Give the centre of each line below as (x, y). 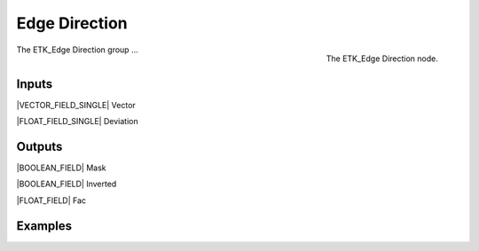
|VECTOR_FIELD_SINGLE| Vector (76, 105)
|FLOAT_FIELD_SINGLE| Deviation (77, 122)
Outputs (39, 146)
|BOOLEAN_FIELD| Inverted (67, 184)
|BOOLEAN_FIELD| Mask (61, 168)
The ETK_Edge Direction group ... (77, 50)
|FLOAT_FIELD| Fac (51, 200)
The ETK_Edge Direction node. (382, 59)
